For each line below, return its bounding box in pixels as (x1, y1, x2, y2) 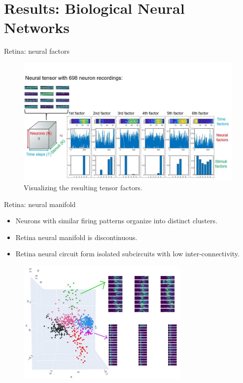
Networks (4, 17, 70, 37)
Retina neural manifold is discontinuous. (15, 232, 138, 242)
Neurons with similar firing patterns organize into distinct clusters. (15, 215, 217, 226)
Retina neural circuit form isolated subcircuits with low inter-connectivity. (15, 248, 240, 259)
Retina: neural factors (4, 46, 69, 56)
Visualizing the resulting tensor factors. (24, 182, 142, 192)
